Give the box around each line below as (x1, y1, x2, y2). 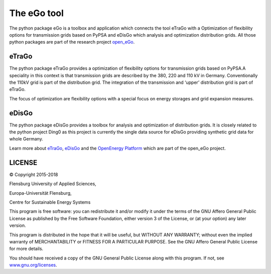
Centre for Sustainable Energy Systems (9, 199, 91, 205)
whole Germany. (9, 136, 44, 142)
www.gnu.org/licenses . (9, 262, 57, 268)
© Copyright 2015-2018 (9, 171, 58, 178)
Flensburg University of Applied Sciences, (9, 181, 96, 187)
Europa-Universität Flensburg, (9, 190, 72, 196)
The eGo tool (9, 8, 64, 19)
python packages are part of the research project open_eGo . (9, 39, 135, 45)
